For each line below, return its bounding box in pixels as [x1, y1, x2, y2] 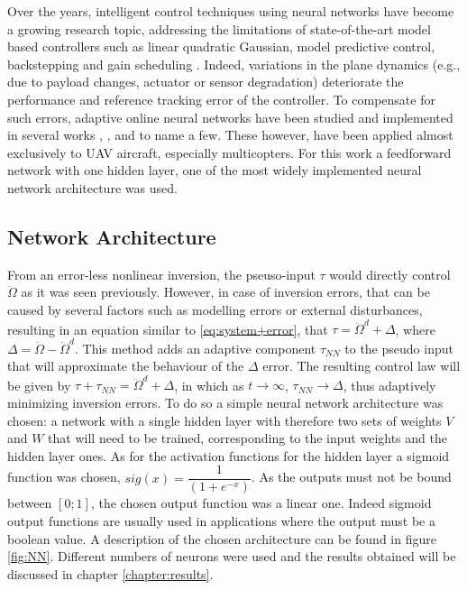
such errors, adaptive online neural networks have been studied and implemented [7, 107, 453, 126]
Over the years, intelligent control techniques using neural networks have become [7, 2, 454, 20]
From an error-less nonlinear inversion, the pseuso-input [7, 264, 316, 283]
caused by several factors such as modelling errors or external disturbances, [7, 300, 423, 318]
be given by [7, 375, 71, 394]
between [7, 493, 52, 512]
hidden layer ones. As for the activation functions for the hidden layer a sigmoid [7, 446, 450, 465]
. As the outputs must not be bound [251, 467, 452, 486]
